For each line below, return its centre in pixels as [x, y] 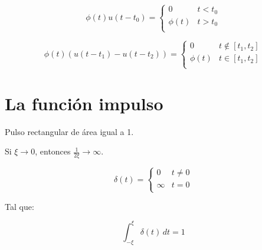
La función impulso [84, 103]
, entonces [53, 151]
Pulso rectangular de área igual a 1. [69, 131]
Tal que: [19, 206]
